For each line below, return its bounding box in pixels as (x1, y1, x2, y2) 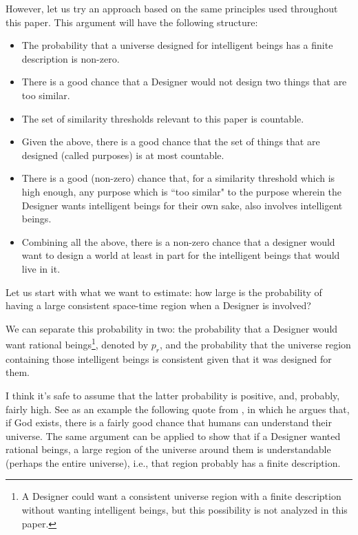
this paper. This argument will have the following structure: (6, 14, 258, 29)
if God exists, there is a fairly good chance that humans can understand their (6, 415, 332, 430)
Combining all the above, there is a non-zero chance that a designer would (21, 234, 335, 249)
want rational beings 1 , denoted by (6, 335, 149, 351)
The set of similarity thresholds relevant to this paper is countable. (21, 111, 304, 125)
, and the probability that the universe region (159, 337, 351, 351)
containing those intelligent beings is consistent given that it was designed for (6, 351, 332, 366)
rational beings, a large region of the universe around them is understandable (6, 442, 331, 457)
